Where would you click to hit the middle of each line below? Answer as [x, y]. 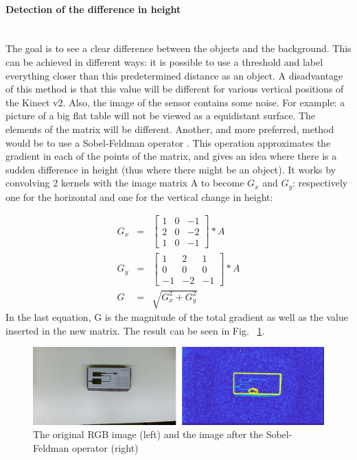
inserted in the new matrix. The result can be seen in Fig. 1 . [135, 330]
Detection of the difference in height [93, 9]
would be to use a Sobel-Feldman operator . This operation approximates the [168, 142]
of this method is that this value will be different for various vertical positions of [175, 89]
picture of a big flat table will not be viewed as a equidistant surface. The [161, 116]
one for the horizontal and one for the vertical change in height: [139, 196]
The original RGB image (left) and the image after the [148, 434]
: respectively [320, 183]
